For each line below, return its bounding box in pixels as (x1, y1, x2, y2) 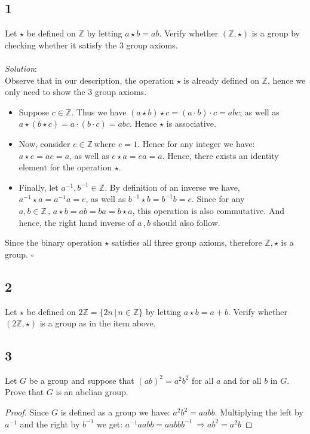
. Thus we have (71, 105, 127, 118)
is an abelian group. (56, 386, 128, 398)
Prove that (5, 386, 44, 398)
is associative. (166, 117, 216, 130)
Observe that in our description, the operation (5, 74, 174, 86)
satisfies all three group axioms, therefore (111, 236, 262, 249)
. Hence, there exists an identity (162, 149, 279, 161)
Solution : (5, 62, 37, 74)
